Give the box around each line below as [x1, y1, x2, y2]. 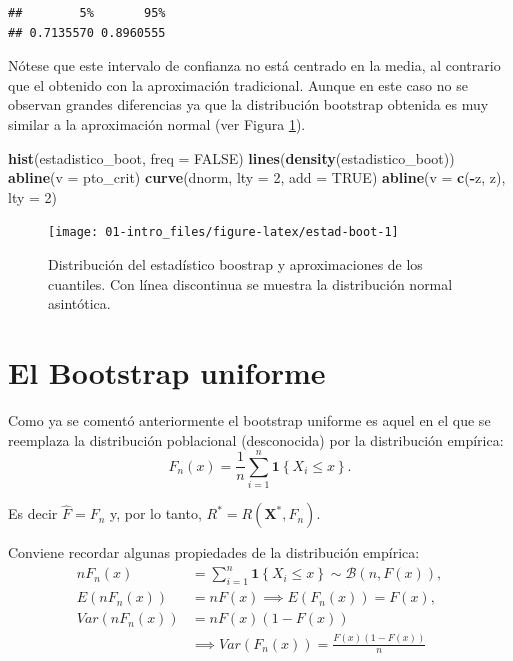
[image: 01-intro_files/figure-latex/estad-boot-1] [48, 225, 399, 240]
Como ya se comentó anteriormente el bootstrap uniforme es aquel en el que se [8, 409, 491, 430]
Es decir [8, 503, 58, 524]
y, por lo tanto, [110, 503, 202, 524]
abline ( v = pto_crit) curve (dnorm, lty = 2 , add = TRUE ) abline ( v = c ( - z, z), [8, 167, 506, 188]
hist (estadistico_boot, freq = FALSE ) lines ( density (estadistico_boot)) [8, 147, 455, 168]
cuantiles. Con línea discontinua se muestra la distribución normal [48, 273, 453, 294]
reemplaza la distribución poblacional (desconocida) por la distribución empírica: [8, 429, 504, 450]
